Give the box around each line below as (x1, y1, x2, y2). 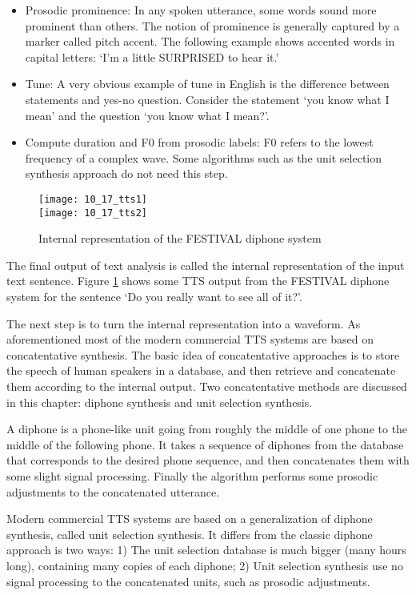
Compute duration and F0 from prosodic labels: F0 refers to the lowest (25, 134, 374, 151)
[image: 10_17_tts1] (38, 193, 148, 205)
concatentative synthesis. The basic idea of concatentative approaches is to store (6, 346, 400, 363)
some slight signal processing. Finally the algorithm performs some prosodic (6, 467, 378, 484)
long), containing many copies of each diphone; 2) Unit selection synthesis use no (6, 557, 403, 573)
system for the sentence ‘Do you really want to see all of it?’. (6, 288, 302, 305)
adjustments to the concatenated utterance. (6, 483, 220, 500)
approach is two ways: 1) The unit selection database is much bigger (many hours (6, 541, 406, 558)
